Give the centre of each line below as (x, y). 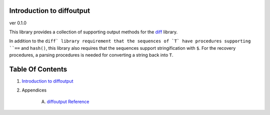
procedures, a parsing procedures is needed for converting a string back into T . (91, 55)
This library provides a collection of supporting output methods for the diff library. (93, 32)
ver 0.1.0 (18, 23)
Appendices (34, 90)
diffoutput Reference (68, 102)
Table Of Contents (38, 69)
